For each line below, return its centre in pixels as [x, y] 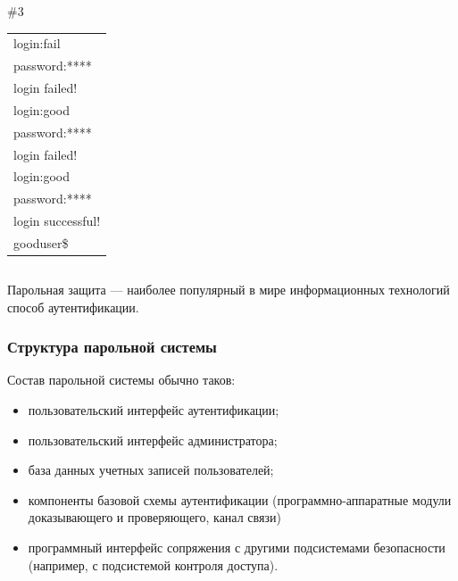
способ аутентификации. [73, 307]
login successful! [57, 221]
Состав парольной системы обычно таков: [121, 380]
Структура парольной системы [112, 347]
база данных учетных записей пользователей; [151, 470]
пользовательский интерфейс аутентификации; [154, 410]
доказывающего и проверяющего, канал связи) [154, 517]
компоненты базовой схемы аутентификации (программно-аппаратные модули [240, 499]
